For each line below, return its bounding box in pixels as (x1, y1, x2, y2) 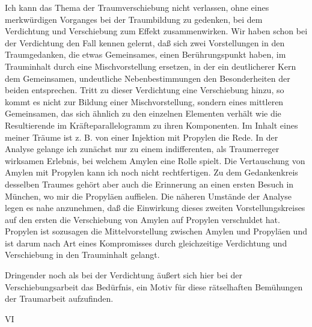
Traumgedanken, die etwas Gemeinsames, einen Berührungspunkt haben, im (5, 48, 286, 61)
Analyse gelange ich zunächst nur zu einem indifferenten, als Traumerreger (5, 142, 280, 155)
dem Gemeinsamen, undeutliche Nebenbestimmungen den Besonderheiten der (5, 72, 290, 84)
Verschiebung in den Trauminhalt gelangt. (5, 248, 160, 261)
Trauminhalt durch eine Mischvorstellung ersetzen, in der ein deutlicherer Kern (5, 60, 296, 72)
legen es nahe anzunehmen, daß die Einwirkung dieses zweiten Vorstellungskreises (5, 201, 305, 214)
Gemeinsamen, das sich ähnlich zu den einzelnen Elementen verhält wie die (5, 107, 281, 120)
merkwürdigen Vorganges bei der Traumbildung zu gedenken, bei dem (5, 13, 263, 25)
